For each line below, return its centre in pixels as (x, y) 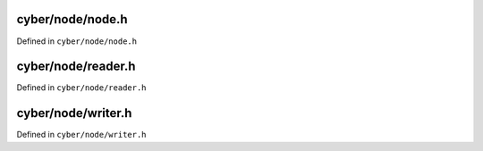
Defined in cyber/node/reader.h (81, 88)
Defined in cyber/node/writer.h (81, 135)
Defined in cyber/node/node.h (77, 41)
